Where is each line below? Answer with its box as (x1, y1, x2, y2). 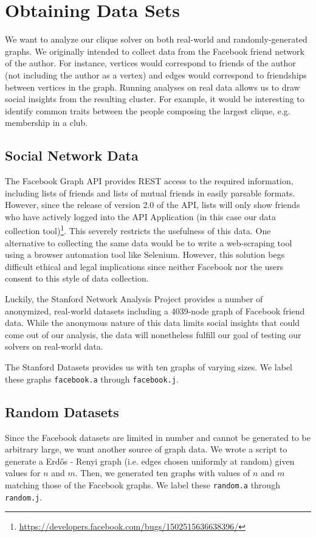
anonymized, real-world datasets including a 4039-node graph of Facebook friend (5, 304, 305, 317)
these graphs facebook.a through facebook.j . (5, 372, 179, 385)
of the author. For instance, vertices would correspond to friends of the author (5, 57, 296, 69)
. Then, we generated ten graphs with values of (75, 466, 250, 479)
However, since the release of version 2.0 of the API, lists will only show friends (5, 198, 300, 211)
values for (5, 466, 41, 479)
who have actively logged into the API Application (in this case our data (5, 210, 276, 223)
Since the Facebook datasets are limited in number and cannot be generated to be (5, 431, 311, 443)
